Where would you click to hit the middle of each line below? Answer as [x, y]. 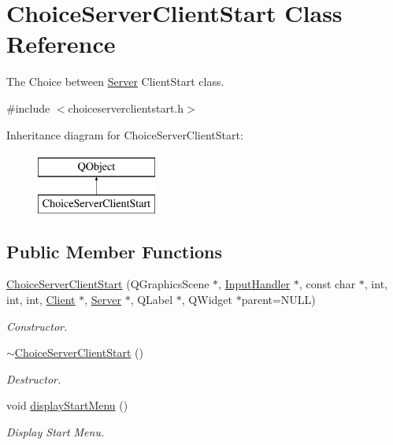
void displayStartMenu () [67, 405]
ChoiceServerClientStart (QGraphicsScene [108, 284]
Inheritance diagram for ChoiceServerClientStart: [125, 134]
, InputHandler [254, 284]
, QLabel [152, 300]
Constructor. [37, 326]
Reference [61, 44]
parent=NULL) [278, 300]
